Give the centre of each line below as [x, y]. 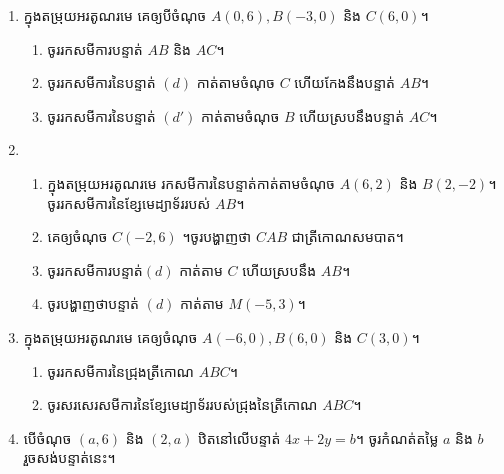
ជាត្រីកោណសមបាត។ [347, 236]
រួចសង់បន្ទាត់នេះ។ [69, 457]
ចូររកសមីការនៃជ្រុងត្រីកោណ [120, 370]
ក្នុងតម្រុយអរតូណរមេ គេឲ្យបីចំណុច [115, 15]
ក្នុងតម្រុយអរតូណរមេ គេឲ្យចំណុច [110, 336]
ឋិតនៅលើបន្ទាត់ [239, 437]
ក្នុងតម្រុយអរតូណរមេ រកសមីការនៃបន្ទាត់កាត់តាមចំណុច [191, 182]
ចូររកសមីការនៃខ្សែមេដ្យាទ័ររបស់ [129, 202]
